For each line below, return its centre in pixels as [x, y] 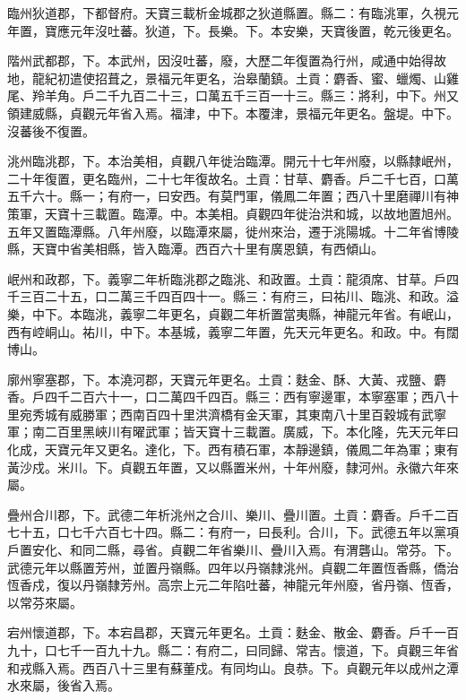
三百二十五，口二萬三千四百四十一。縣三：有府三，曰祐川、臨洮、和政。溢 [239, 296]
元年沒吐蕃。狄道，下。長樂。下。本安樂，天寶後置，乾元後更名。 [264, 30]
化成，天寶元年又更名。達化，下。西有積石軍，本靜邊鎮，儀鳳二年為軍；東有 [233, 449]
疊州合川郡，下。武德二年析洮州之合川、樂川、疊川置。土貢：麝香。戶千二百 [233, 514]
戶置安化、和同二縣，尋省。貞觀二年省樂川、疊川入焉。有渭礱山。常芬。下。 [233, 550]
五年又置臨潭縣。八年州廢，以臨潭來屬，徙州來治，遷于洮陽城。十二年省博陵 [233, 231]
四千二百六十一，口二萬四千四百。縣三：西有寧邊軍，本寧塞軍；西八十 [251, 397]
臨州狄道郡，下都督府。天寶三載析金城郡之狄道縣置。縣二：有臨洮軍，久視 [227, 13]
